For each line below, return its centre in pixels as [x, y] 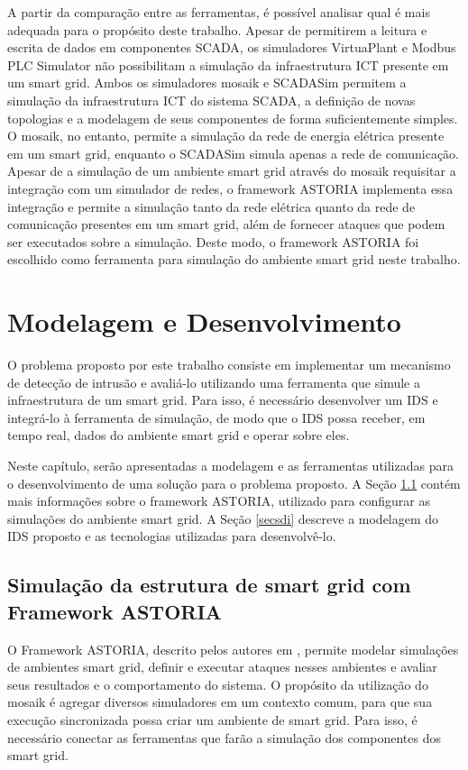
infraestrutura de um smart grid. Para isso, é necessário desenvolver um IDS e [223, 400]
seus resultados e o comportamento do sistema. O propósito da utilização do [218, 684]
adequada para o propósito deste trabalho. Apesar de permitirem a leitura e [217, 29]
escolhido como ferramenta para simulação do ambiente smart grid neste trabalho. [234, 259]
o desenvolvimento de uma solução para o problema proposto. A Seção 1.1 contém [234, 483]
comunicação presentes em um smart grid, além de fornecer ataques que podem [226, 224]
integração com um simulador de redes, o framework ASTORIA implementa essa [230, 188]
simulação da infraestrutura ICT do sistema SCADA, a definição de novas [211, 100]
